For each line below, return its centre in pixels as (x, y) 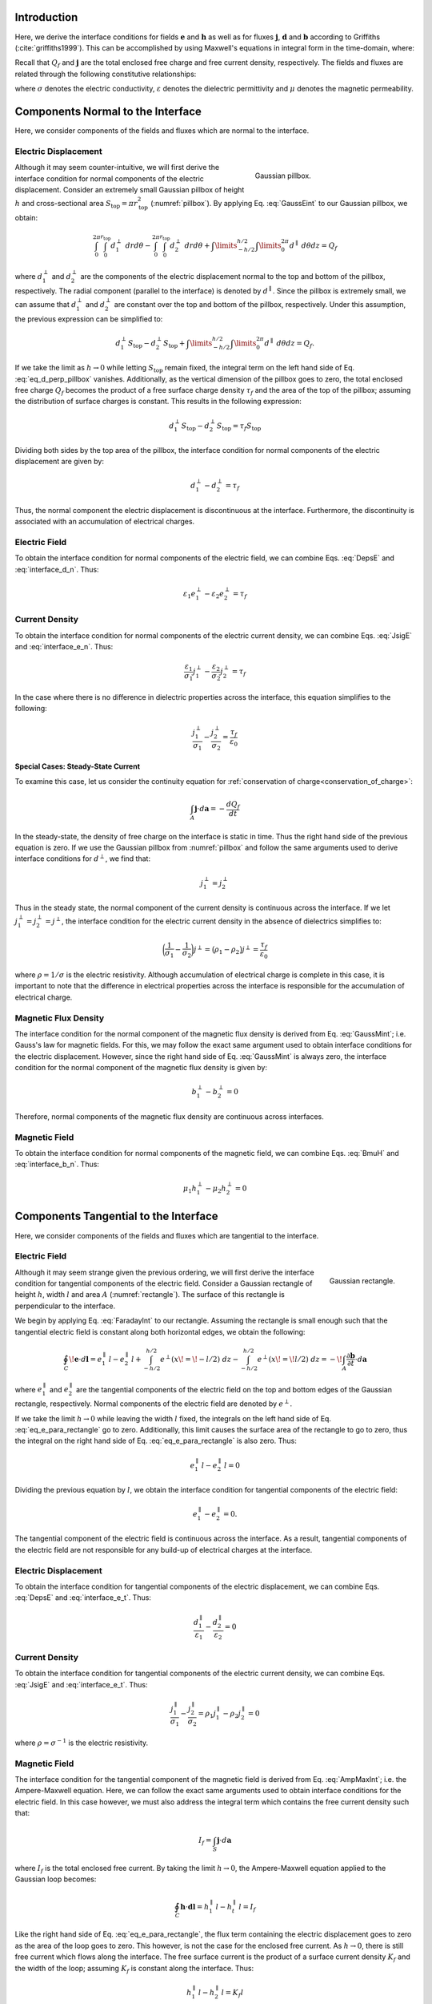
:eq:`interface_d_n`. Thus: (57, 569)
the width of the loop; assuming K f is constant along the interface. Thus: (134, 1969)
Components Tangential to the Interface (117, 1216)
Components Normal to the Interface (108, 111)
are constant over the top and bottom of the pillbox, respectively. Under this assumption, (260, 304)
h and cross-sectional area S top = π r (76, 204)
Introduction (46, 17)
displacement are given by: (59, 462)
